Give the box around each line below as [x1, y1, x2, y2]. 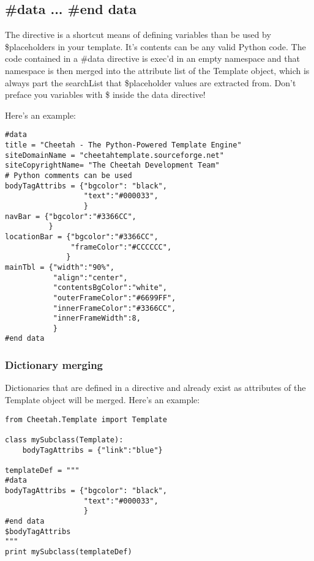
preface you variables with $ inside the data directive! [5, 88, 206, 101]
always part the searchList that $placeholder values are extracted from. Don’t [5, 76, 296, 89]
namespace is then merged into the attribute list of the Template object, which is [5, 64, 310, 76]
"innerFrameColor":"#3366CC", [53, 303, 176, 313]
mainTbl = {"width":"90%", [5, 262, 114, 272]
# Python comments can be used [5, 171, 132, 180]
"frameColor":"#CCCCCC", [70, 242, 172, 251]
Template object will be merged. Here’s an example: [5, 393, 200, 406]
